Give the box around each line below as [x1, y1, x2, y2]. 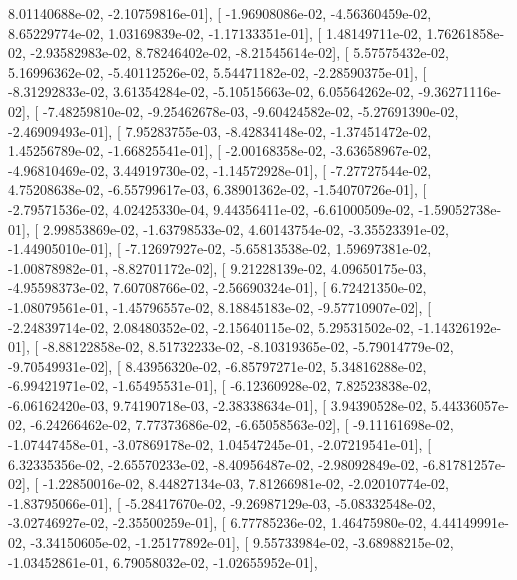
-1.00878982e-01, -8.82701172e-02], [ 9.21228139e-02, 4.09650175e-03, [8, 257, 427, 278]
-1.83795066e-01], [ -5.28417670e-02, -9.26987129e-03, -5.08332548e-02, [8, 492, 436, 513]
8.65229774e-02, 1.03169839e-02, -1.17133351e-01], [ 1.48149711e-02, [8, 22, 422, 43]
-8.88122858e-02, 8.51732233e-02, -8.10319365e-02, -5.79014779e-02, [42, 336, 454, 357]
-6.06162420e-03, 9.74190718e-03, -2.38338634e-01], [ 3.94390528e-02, [8, 394, 427, 415]
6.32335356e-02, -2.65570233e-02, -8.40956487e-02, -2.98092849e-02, [8, 453, 419, 474]
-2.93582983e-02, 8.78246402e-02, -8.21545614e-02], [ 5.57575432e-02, [30, 42, 449, 63]
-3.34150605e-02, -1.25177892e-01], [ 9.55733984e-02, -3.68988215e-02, [30, 532, 454, 553]
